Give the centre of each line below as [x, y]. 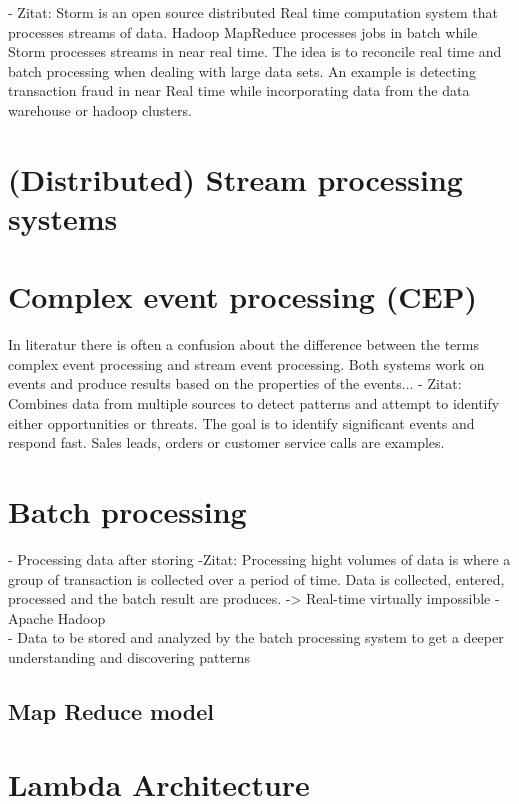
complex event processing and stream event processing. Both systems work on [246, 363]
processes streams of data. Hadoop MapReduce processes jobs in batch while [243, 31]
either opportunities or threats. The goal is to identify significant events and [241, 422]
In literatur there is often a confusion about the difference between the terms [243, 344]
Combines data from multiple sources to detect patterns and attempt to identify [254, 403]
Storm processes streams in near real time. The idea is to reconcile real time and [255, 51]
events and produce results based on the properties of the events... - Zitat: [235, 383]
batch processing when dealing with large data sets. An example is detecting [242, 70]
